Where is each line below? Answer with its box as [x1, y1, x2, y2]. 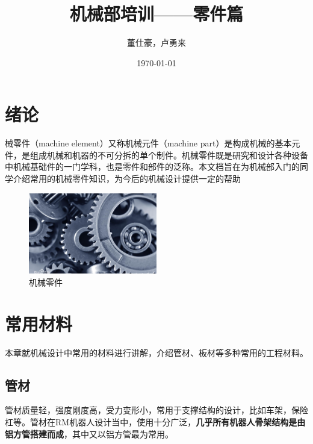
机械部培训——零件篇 [69, 1, 244, 26]
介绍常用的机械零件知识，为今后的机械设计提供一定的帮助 [13, 172, 241, 185]
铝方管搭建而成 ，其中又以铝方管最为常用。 [5, 427, 173, 440]
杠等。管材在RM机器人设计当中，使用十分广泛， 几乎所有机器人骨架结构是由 [5, 416, 306, 428]
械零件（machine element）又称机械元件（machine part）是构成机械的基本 [5, 137, 292, 149]
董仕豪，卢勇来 [127, 36, 186, 49]
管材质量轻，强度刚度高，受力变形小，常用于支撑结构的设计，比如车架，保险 [5, 404, 308, 416]
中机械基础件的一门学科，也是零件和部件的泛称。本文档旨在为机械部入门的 [5, 160, 300, 173]
